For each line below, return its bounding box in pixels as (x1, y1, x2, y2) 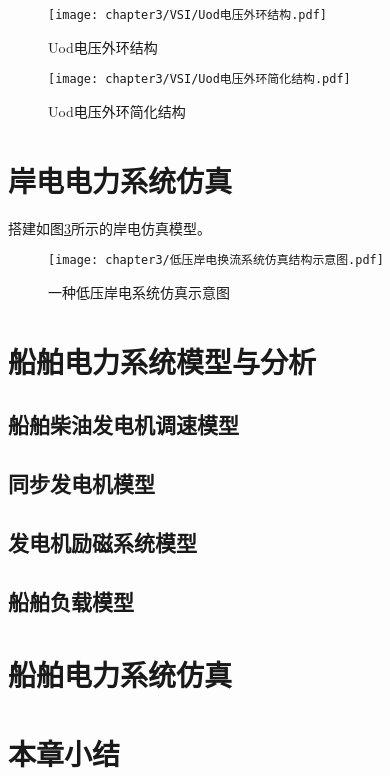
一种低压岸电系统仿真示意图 (48, 281, 230, 302)
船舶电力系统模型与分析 (8, 340, 317, 381)
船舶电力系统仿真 (8, 654, 233, 695)
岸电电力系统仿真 (8, 159, 233, 200)
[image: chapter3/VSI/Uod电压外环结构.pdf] (48, 8, 327, 22)
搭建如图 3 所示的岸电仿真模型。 (8, 217, 211, 238)
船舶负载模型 (8, 585, 134, 616)
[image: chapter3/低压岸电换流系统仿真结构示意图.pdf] (48, 253, 384, 268)
